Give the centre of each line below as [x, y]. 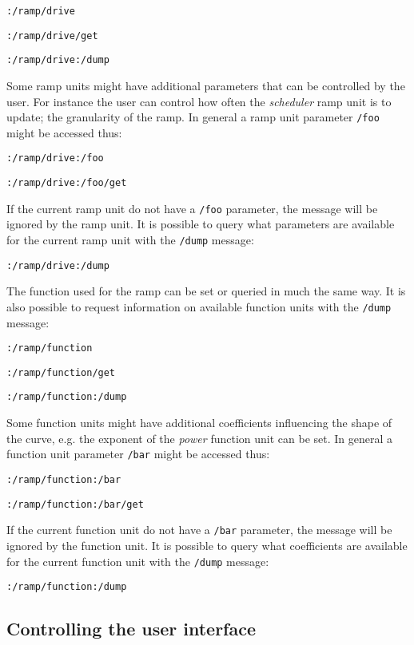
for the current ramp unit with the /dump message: [130, 239]
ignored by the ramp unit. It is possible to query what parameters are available [201, 224]
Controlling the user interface [131, 629]
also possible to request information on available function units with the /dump [199, 306]
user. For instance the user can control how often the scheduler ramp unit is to [199, 101]
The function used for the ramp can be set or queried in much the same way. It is [206, 291]
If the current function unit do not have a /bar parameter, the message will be [199, 530]
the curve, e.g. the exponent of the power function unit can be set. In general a [200, 438]
